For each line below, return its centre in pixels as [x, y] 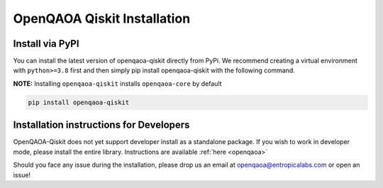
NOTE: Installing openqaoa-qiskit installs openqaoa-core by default [118, 83]
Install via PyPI [46, 44]
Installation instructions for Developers [101, 125]
